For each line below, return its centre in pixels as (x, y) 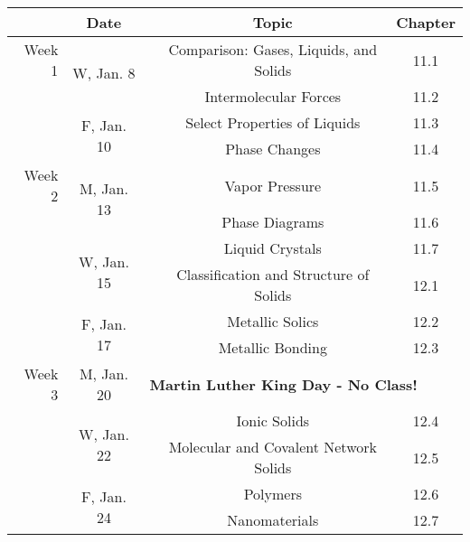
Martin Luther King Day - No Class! (283, 384)
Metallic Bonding (273, 347)
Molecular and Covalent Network (273, 447)
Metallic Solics (273, 321)
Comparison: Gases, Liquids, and (273, 49)
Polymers (273, 494)
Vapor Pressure (273, 185)
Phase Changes (273, 149)
